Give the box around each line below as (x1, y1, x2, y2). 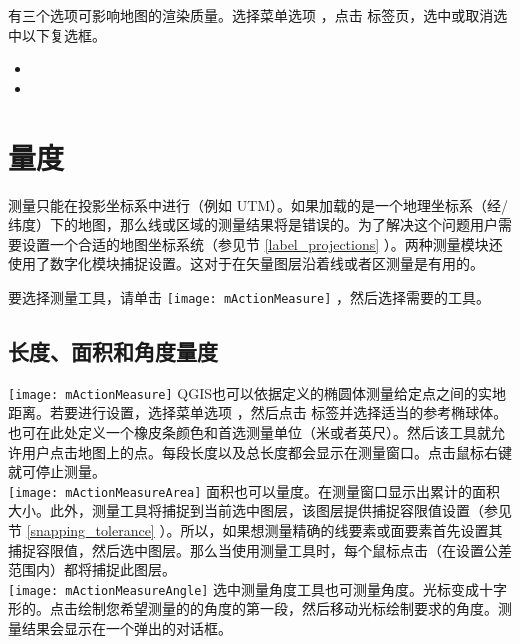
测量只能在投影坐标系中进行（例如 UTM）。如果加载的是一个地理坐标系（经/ (8, 194, 509, 215)
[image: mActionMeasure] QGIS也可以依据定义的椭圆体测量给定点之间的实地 (8, 382, 507, 403)
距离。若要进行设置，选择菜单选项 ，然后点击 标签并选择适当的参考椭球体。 (8, 402, 508, 423)
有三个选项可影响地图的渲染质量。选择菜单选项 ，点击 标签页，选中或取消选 (8, 5, 508, 25)
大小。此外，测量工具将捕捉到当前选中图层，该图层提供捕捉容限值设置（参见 (8, 500, 512, 521)
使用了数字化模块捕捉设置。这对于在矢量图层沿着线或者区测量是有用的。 (8, 253, 484, 274)
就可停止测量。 (8, 461, 106, 482)
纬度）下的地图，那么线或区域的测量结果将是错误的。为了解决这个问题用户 (8, 214, 498, 235)
